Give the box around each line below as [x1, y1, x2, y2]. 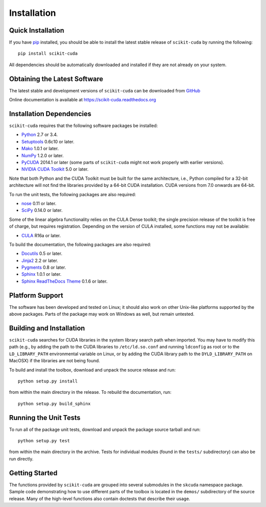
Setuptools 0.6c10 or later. [21, 138, 75, 144]
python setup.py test [18, 438, 70, 444]
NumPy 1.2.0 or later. [21, 152, 64, 158]
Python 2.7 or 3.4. [21, 131, 58, 138]
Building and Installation [9, 324, 85, 332]
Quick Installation [9, 26, 65, 35]
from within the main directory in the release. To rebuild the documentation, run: [9, 389, 172, 395]
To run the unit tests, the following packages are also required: [9, 191, 136, 197]
